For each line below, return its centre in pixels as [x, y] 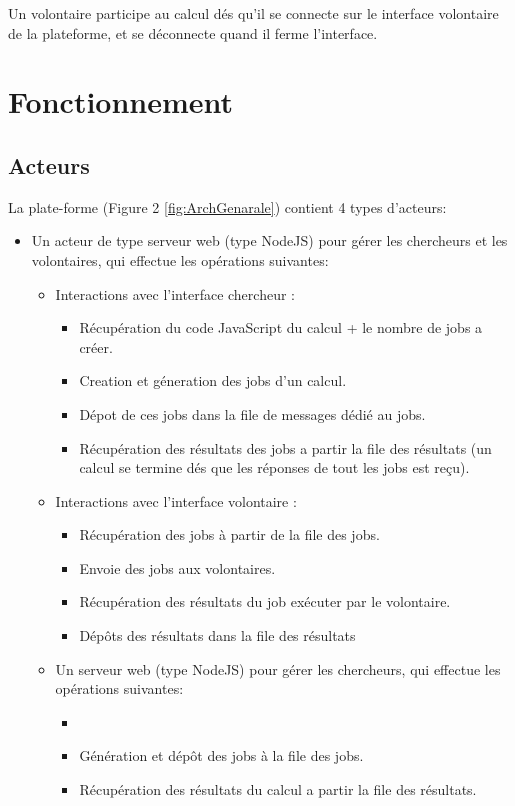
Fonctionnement [121, 101]
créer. [96, 346]
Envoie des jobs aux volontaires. [177, 567]
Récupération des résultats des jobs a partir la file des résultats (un [285, 447]
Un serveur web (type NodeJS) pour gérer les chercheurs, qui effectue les [278, 668]
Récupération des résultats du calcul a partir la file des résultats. [278, 789]
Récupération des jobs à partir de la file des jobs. [229, 534]
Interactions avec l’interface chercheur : [175, 293]
